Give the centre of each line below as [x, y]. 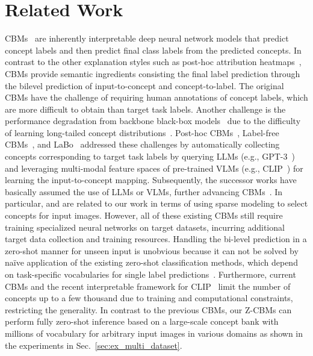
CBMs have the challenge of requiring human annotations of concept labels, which [156, 97]
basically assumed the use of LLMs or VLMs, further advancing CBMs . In [144, 191]
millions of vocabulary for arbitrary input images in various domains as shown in [154, 333]
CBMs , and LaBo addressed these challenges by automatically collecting [142, 144]
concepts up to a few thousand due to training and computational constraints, [149, 298]
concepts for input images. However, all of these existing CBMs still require [144, 215]
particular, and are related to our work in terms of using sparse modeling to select [156, 203]
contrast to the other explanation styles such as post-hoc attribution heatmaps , [153, 62]
